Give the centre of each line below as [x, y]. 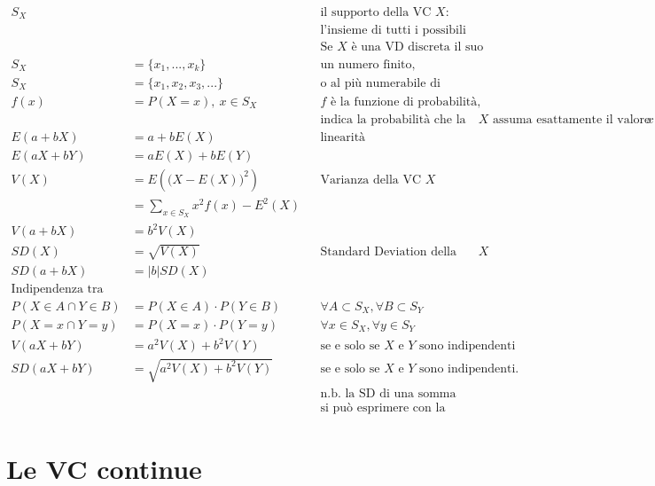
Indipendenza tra [57, 289]
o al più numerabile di [380, 83]
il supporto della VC [376, 13]
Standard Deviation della [388, 251]
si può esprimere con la [383, 408]
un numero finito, [368, 64]
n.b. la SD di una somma [388, 393]
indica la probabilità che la [393, 119]
